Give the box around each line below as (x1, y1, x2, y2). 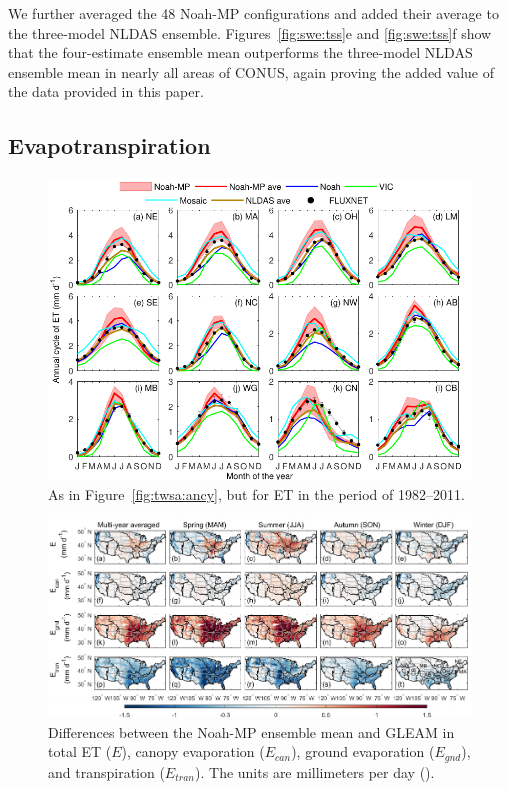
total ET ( (48, 741, 112, 762)
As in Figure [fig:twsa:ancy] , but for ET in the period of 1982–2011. (48, 483, 465, 504)
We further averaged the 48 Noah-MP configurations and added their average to (8, 3, 499, 23)
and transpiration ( (48, 761, 165, 782)
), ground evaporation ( (291, 741, 435, 762)
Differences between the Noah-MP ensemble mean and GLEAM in (48, 721, 455, 742)
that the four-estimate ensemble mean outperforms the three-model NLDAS (8, 42, 473, 63)
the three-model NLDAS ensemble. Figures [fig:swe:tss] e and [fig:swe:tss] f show (8, 22, 492, 43)
